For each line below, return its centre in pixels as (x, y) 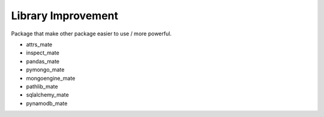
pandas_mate (43, 61)
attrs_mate (39, 44)
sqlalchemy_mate (47, 95)
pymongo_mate (45, 70)
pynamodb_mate (47, 103)
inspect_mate (43, 53)
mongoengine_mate (51, 78)
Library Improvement (65, 16)
